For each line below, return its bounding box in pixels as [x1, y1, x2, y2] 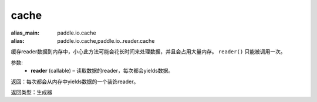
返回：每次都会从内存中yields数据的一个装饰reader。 [11, 78, 139, 85]
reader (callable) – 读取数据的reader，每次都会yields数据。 [31, 67, 174, 74]
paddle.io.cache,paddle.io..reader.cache [57, 37, 155, 44]
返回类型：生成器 [11, 89, 52, 96]
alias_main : [11, 29, 39, 36]
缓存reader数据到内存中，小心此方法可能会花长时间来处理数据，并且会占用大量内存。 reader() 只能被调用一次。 [11, 48, 286, 55]
